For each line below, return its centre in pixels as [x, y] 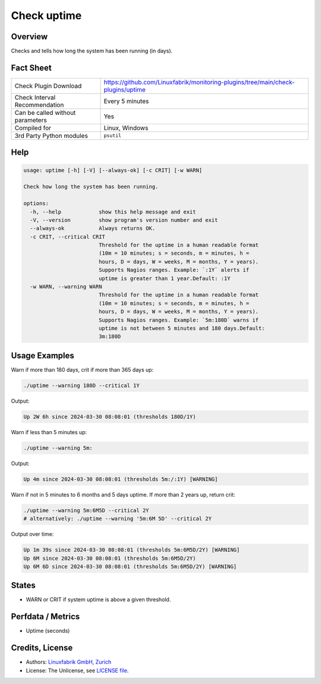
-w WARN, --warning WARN [66, 287]
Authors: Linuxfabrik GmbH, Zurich [69, 662]
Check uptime [46, 15]
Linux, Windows [126, 128]
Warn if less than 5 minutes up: [49, 432]
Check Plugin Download [48, 86]
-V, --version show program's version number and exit [124, 220]
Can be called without [45, 112]
